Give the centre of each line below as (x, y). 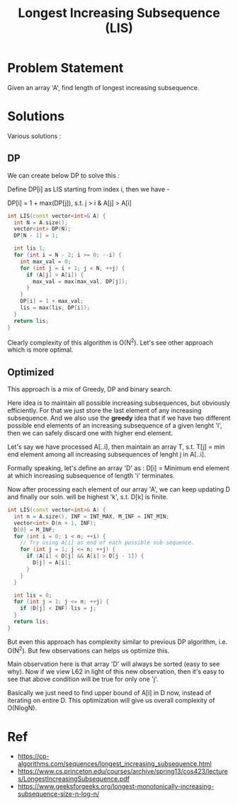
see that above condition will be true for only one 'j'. (83, 679)
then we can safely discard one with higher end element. (90, 433)
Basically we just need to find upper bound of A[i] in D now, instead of (109, 693)
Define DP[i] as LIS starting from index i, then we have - (89, 189)
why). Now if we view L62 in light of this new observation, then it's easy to (116, 672)
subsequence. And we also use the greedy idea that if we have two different (119, 418)
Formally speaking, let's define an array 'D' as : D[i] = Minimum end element (118, 468)
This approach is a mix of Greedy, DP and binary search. (90, 389)
